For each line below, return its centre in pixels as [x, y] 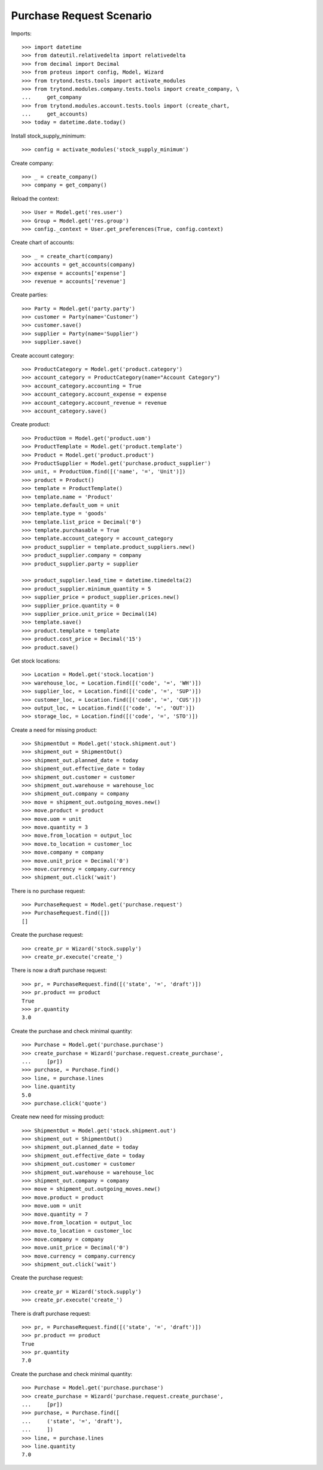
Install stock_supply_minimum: [48, 136]
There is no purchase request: [48, 891]
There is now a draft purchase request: [59, 970]
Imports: [22, 33]
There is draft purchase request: [51, 1313]
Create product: [31, 424]
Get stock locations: [36, 661]
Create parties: [29, 295]
